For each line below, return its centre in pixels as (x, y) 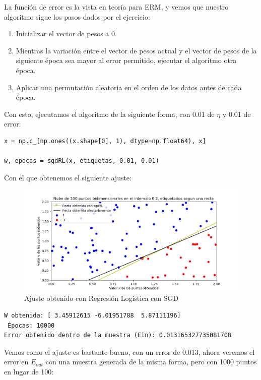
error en (16, 362)
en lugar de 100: (29, 372)
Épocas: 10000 (31, 325)
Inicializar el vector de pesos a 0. (66, 34)
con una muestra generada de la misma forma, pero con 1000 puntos (151, 362)
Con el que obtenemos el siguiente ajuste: (68, 177)
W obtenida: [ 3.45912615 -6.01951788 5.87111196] (92, 316)
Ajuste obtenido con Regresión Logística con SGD (102, 298)
